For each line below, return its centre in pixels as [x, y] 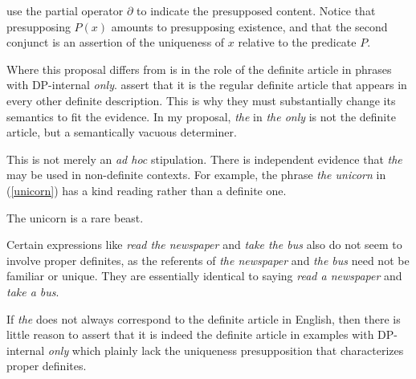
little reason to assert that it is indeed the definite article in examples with [190, 334]
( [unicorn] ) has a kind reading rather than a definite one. [147, 190]
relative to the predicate [297, 42]
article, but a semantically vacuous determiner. [122, 132]
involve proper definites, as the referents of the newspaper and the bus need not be [208, 260]
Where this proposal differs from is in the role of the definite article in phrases [199, 69]
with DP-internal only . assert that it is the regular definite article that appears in [207, 85]
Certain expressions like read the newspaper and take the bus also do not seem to [204, 245]
